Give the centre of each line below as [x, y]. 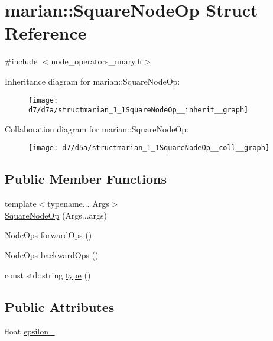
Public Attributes [60, 306]
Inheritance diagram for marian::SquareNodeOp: [92, 81]
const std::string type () [48, 275]
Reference [46, 33]
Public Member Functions [86, 179]
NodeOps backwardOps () [52, 255]
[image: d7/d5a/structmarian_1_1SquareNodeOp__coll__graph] [149, 148]
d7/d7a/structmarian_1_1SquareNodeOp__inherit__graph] [139, 110]
